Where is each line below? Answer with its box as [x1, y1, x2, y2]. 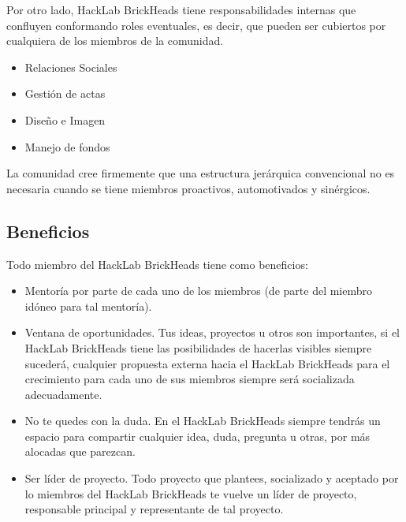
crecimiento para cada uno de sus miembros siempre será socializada [24, 371, 355, 387]
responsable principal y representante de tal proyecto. [24, 501, 284, 517]
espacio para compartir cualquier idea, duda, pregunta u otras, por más [24, 427, 371, 444]
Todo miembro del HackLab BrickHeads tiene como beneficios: [6, 255, 308, 272]
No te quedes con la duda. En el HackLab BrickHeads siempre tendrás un [24, 412, 381, 429]
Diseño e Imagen [24, 111, 106, 128]
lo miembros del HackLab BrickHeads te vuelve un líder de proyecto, [24, 485, 357, 501]
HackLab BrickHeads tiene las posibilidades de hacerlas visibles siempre [24, 339, 372, 356]
